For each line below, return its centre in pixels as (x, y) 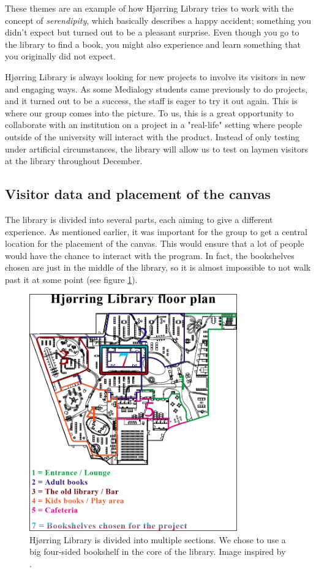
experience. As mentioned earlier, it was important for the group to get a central (156, 231)
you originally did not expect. (60, 56)
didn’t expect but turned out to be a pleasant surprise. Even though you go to (152, 32)
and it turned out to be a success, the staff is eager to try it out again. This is (151, 101)
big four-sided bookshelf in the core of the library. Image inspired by (158, 551)
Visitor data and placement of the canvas (138, 194)
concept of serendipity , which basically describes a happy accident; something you (158, 20)
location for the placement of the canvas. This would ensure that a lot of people (155, 243)
